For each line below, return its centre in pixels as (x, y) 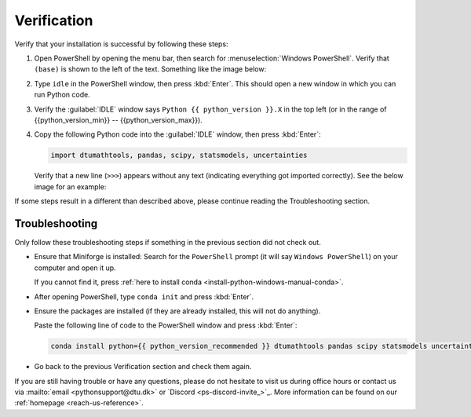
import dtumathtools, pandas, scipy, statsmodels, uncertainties (179, 155)
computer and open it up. (75, 268)
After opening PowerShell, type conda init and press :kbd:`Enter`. (144, 296)
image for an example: (70, 187)
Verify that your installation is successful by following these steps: (121, 44)
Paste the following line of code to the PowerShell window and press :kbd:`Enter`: (166, 325)
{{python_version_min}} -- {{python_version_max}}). (119, 120)
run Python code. (62, 95)
